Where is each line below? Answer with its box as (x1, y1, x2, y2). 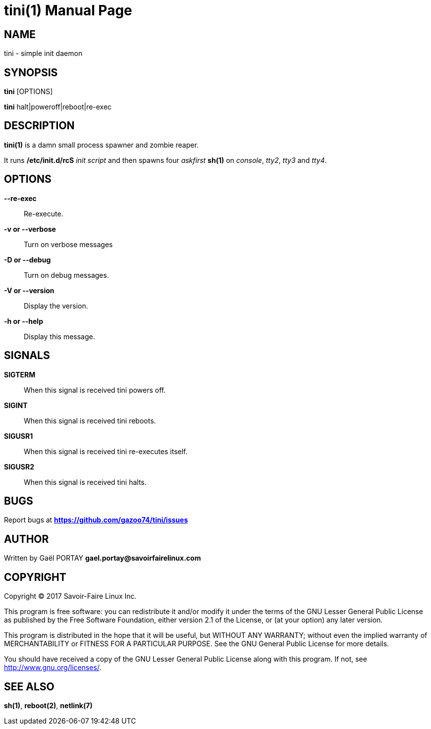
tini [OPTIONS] (4, 87, 53, 96)
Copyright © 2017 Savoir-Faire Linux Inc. (4, 592, 137, 601)
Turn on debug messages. (24, 270, 109, 279)
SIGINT (4, 401, 28, 410)
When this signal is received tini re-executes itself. (24, 447, 188, 456)
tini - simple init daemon (4, 49, 83, 58)
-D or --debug (4, 255, 51, 264)
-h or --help (4, 316, 43, 325)
